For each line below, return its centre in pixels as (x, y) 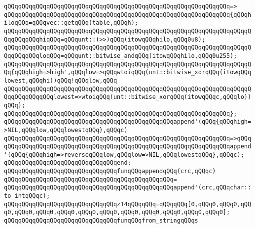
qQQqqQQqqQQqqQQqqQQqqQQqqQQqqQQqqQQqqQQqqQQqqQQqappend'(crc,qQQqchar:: (128, 188)
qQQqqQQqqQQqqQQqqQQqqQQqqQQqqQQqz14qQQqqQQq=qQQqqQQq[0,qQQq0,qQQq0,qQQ (128, 204)
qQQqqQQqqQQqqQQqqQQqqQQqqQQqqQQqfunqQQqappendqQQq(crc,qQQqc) (110, 171)
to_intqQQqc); (27, 196)
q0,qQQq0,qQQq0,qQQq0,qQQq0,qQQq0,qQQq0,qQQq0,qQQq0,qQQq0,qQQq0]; (117, 212)
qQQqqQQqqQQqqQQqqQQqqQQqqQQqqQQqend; (68, 163)
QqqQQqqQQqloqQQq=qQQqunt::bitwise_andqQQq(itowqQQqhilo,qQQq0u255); (121, 56)
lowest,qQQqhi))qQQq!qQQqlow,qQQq (61, 80)
